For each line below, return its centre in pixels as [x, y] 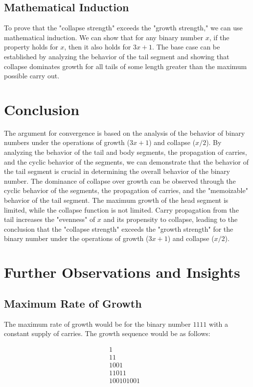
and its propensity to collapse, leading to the [171, 219]
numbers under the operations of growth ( [67, 142]
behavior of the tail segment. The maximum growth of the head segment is [116, 200]
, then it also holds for [98, 47]
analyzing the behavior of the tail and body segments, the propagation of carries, [126, 152]
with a [218, 324]
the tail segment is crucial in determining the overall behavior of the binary [117, 171]
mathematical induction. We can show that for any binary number [104, 37]
